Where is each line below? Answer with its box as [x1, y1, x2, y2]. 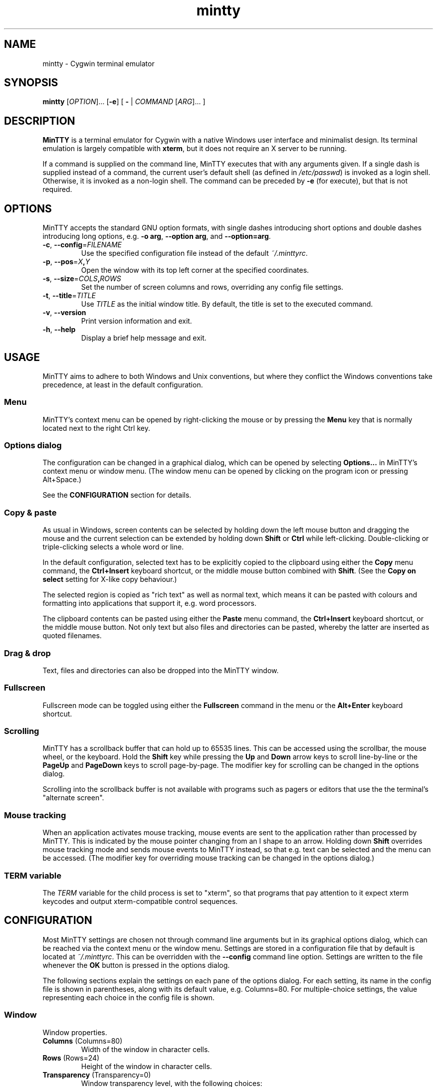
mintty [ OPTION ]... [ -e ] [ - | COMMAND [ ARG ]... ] [42, 97, 206, 106]
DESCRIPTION [4, 114, 75, 127]
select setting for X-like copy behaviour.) [42, 575, 177, 584]
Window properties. [42, 1028, 107, 1037]
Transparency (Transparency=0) [42, 1070, 151, 1079]
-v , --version [42, 308, 86, 317]
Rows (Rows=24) [42, 1053, 100, 1062]
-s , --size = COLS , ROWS [42, 274, 121, 283]
